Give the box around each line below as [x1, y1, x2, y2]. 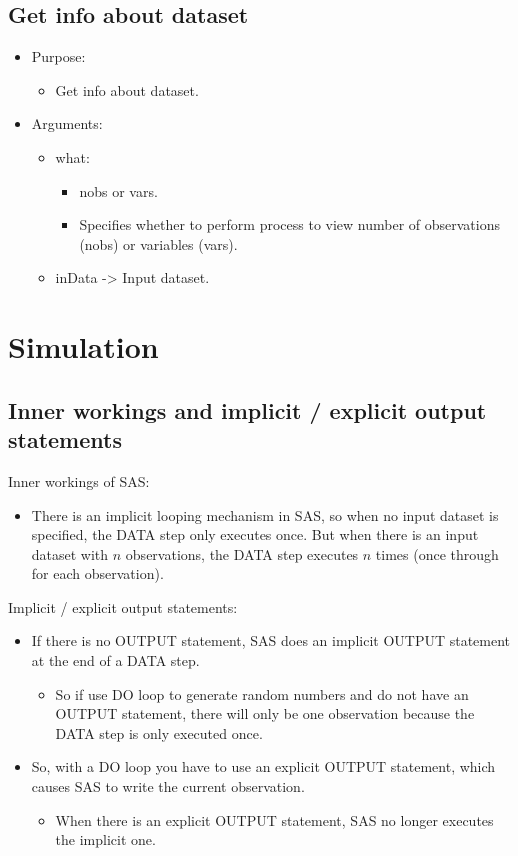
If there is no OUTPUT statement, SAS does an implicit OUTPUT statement [31, 630, 511, 651]
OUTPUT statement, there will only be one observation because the [55, 703, 475, 724]
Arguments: [31, 113, 103, 134]
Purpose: [31, 46, 86, 67]
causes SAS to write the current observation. [31, 776, 305, 797]
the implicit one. [55, 829, 156, 850]
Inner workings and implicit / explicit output [8, 394, 487, 425]
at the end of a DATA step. [31, 650, 200, 671]
